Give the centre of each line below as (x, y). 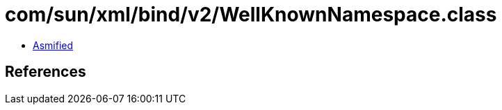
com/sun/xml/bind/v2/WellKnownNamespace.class (251, 15)
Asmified (53, 45)
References (46, 72)
